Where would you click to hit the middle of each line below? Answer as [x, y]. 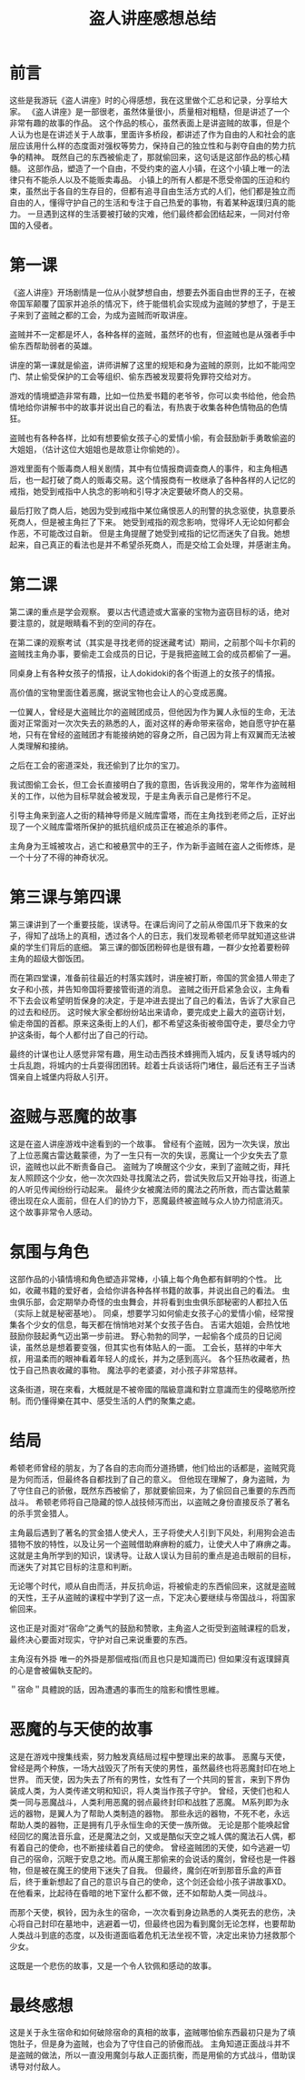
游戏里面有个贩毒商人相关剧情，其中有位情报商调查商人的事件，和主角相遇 [148, 468]
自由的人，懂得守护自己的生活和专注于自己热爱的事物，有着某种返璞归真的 [148, 202]
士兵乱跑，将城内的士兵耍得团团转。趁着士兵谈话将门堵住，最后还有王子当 [148, 1065]
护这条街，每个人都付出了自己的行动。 [81, 1034]
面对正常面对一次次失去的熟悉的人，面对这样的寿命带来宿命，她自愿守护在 [148, 723]
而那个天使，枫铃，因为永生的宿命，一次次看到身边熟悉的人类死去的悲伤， [148, 1912]
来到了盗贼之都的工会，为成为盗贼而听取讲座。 [104, 315]
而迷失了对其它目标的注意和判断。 [73, 1566]
